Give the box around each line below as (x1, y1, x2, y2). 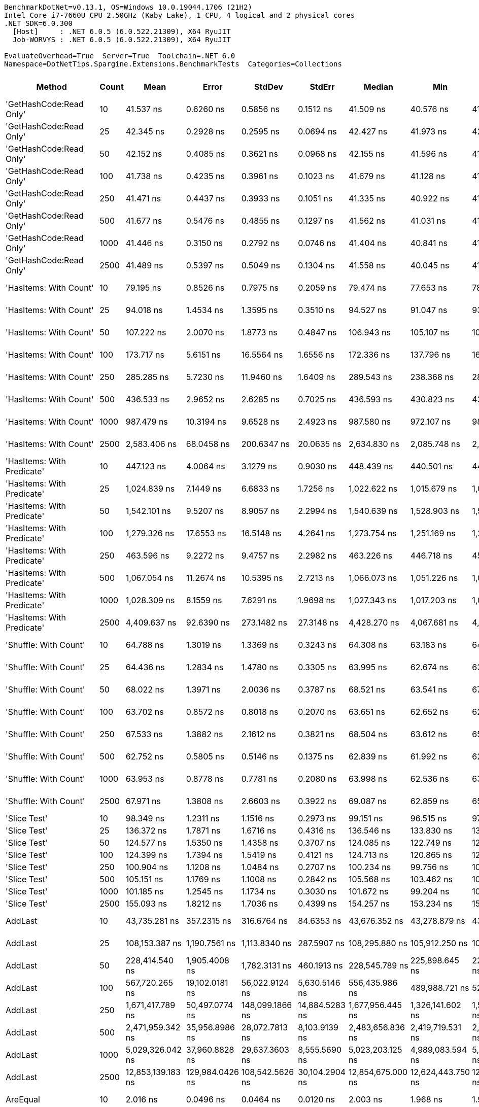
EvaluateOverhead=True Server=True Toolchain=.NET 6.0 (4, 52, 235, 60)
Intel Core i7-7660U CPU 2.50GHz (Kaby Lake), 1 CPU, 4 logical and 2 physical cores (4, 11, 355, 19)
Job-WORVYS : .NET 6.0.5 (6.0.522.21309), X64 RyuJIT (12, 36, 231, 44)
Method (36, 82, 67, 92)
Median (363, 82, 393, 92)
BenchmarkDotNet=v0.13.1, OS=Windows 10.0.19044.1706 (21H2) (4, 3, 252, 11)
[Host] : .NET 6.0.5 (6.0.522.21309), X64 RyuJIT (12, 27, 231, 36)
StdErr (310, 82, 335, 92)
